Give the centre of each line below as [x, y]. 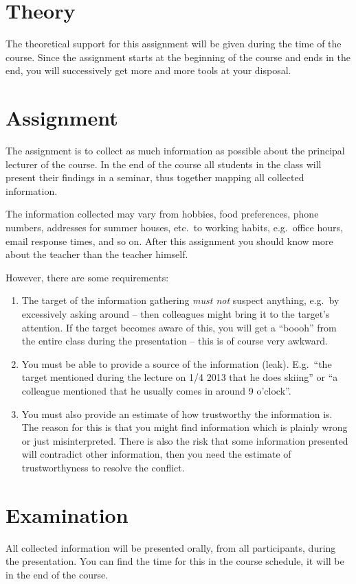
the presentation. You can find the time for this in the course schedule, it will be [175, 561]
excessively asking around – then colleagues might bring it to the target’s [176, 313]
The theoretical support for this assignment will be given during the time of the [174, 44]
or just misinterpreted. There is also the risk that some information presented [185, 440]
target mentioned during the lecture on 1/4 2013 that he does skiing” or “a [180, 377]
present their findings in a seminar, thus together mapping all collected [155, 177]
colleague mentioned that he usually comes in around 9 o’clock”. [156, 390]
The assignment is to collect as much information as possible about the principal [175, 151]
